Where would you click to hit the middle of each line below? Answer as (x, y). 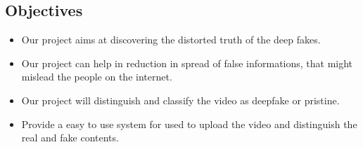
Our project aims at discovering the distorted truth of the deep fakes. (171, 40)
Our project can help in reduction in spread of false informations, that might (187, 63)
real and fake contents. (70, 138)
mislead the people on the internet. (97, 77)
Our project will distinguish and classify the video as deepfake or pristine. (180, 100)
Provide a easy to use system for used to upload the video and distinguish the (189, 124)
